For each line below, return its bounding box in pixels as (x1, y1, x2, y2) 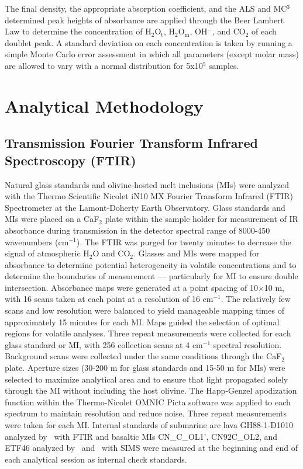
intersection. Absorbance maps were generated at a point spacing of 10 (5, 281, 258, 293)
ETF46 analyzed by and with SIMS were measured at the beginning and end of (5, 442, 298, 454)
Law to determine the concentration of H (5, 25, 151, 37)
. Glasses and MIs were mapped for (133, 247, 260, 259)
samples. (208, 59, 239, 71)
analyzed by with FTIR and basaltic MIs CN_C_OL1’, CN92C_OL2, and (5, 430, 278, 442)
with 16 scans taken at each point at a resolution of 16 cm (5, 293, 214, 305)
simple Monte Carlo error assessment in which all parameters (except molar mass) (5, 48, 299, 60)
